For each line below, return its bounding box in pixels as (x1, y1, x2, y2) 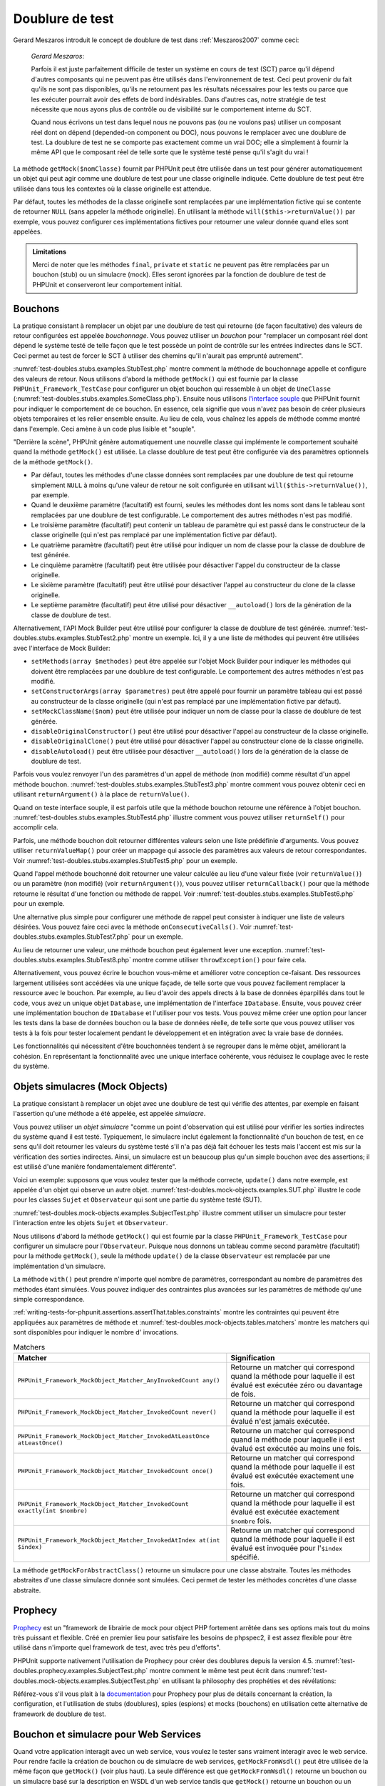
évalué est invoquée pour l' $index (230, 1543, 343, 1553)
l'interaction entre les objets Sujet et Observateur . (13, 1219, 168, 1227)
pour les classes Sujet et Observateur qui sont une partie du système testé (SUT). (13, 1195, 262, 1204)
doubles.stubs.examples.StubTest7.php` (13, 932, 130, 941)
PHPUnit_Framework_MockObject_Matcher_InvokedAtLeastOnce (17, 1432, 210, 1440)
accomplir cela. (13, 823, 58, 832)
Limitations (32, 247, 67, 256)
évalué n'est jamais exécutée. (230, 1416, 330, 1426)
